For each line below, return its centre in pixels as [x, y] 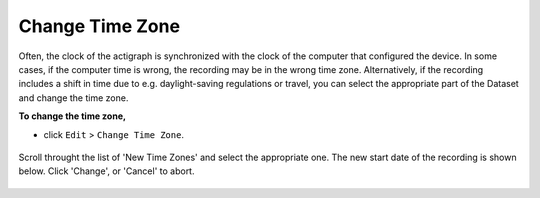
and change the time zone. [73, 97]
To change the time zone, [72, 116]
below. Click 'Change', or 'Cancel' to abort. [106, 171]
